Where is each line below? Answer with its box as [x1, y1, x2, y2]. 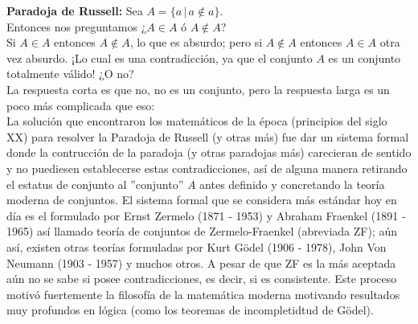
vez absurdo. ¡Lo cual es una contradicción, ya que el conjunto [6, 49, 313, 66]
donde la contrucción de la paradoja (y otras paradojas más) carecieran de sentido [6, 144, 412, 161]
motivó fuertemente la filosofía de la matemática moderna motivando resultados [6, 285, 400, 302]
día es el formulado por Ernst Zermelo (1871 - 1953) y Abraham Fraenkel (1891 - [6, 207, 406, 224]
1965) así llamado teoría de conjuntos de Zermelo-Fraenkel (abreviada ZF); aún [6, 223, 398, 240]
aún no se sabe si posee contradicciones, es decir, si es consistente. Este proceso [6, 270, 397, 287]
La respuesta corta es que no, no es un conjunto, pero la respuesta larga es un [6, 80, 390, 97]
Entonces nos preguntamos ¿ [6, 18, 147, 35]
